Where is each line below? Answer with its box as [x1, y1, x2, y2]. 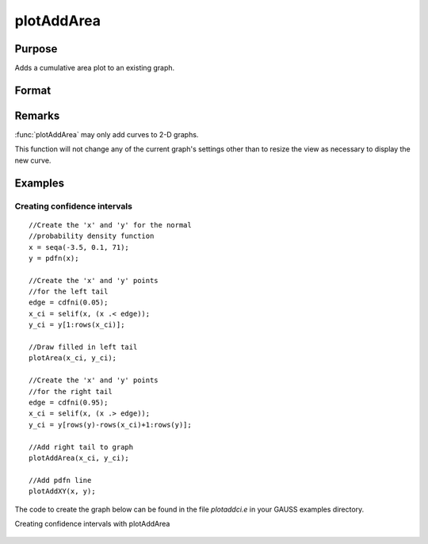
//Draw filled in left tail [29, 343, 138, 352]
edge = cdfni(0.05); [29, 298, 109, 307]
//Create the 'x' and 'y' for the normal [29, 220, 192, 229]
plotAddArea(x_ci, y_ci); [29, 453, 130, 462]
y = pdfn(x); [29, 254, 79, 262]
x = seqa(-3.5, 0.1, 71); [29, 243, 130, 251]
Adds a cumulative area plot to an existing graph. [14, 63, 175, 73]
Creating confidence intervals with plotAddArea [14, 519, 170, 528]
